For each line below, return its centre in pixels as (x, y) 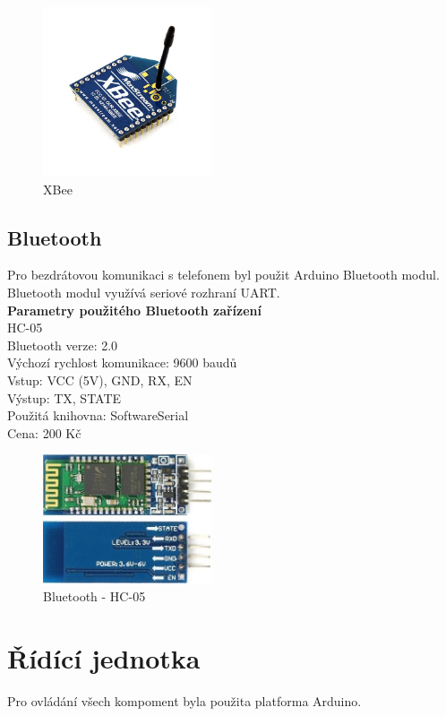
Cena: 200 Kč (44, 432)
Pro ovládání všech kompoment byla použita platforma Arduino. (184, 700)
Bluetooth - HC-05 (94, 595)
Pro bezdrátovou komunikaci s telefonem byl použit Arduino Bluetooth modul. (223, 275)
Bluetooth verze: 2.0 (63, 345)
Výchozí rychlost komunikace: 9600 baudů (122, 362)
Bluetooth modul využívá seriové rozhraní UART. (144, 292)
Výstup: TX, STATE (64, 397)
